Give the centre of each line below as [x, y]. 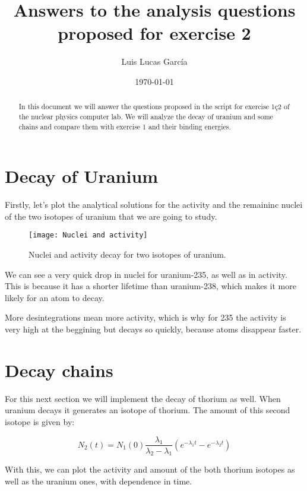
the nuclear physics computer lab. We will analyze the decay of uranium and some [146, 116]
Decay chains [59, 370]
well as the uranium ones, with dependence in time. [99, 481]
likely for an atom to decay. [55, 297]
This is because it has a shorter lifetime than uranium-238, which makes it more [151, 286]
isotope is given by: [40, 421]
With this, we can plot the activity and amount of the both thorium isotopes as [150, 469]
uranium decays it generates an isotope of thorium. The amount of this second [148, 410]
